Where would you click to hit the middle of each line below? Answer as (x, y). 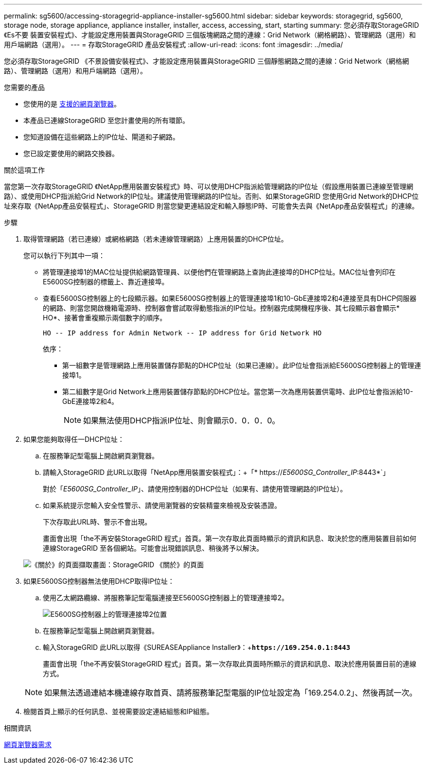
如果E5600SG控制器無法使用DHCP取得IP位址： (99, 581)
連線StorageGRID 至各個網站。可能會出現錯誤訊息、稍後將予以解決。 (153, 548)
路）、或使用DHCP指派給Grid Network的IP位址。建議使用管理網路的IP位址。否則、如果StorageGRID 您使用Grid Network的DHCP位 (211, 196)
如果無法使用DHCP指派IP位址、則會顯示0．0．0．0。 (182, 420)
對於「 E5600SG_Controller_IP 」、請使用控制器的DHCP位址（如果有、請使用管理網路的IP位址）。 (195, 489)
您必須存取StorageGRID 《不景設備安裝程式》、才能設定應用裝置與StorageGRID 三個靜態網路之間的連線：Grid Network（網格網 (206, 61)
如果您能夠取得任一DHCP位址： (74, 439)
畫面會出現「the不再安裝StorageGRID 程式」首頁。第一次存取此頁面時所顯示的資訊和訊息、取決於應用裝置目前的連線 (230, 664)
